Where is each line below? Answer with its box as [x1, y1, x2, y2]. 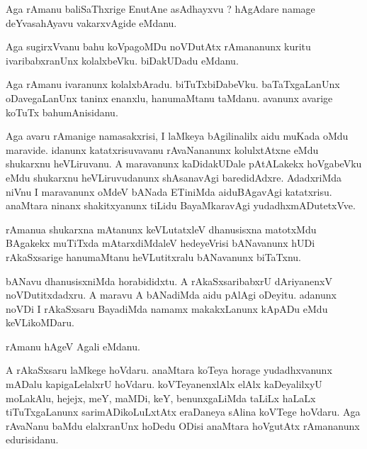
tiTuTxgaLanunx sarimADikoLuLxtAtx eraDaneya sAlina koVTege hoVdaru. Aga [6, 404, 361, 419]
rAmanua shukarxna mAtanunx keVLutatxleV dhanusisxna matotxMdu [6, 221, 317, 236]
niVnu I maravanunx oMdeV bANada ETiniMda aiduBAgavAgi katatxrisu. [6, 184, 332, 199]
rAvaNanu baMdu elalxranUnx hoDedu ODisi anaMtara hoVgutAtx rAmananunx [6, 418, 360, 433]
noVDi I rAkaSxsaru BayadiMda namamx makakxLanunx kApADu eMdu [6, 301, 328, 316]
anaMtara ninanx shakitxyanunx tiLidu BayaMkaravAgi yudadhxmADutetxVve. [6, 198, 356, 213]
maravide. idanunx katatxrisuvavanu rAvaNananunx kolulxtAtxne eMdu [6, 142, 319, 157]
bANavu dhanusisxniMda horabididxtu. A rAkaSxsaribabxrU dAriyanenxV [6, 273, 333, 288]
